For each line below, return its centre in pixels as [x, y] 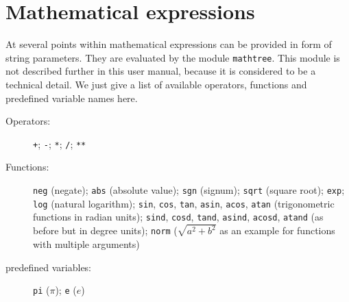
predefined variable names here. [72, 98]
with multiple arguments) [86, 243]
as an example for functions [277, 230]
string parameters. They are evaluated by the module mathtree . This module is [173, 57]
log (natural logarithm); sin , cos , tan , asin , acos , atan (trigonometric [184, 203]
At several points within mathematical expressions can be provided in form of [169, 44]
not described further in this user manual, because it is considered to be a [161, 71]
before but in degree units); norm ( [105, 230]
